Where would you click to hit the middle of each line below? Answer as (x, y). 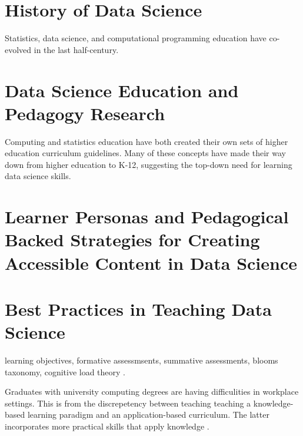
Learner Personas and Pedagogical (147, 217)
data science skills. (38, 176)
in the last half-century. (76, 49)
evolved (18, 49)
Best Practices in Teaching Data (138, 308)
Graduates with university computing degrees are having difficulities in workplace (152, 392)
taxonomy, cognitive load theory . (65, 371)
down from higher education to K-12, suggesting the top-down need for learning (149, 164)
